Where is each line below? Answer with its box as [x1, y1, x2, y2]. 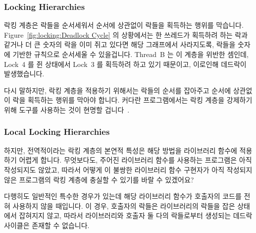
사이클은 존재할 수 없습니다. [4, 220, 90, 230]
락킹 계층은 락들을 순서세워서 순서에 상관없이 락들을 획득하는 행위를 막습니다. [4, 20, 244, 30]
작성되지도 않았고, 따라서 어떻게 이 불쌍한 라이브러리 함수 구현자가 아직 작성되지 [4, 164, 253, 175]
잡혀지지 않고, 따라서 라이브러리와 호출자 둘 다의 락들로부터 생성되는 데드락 [19, 210, 253, 221]
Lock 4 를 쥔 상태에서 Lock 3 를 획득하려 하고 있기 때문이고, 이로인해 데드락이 [4, 58, 247, 69]
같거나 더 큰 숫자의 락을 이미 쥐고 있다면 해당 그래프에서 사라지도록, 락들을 [4, 39, 236, 50]
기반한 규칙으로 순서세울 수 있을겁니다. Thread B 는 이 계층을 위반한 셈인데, [12, 49, 249, 59]
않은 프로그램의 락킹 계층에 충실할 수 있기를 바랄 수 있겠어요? [4, 174, 194, 184]
